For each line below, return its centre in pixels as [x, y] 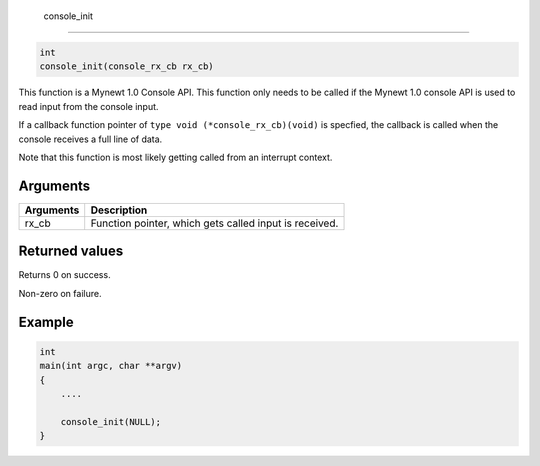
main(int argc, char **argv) [111, 366]
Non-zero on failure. [60, 293]
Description [119, 210]
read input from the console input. [88, 106]
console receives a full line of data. [90, 139]
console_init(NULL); [111, 421]
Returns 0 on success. [64, 275]
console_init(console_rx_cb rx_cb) [126, 66]
